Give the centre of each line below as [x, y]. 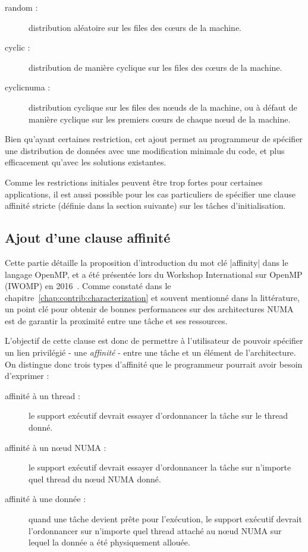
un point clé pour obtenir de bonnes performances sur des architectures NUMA [149, 309]
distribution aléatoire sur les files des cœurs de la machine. [135, 27]
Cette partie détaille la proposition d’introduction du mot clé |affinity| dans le [147, 262]
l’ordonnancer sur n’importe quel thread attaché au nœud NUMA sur [155, 530]
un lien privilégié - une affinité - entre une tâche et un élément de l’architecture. [150, 352]
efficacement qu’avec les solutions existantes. [86, 162]
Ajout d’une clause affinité [88, 238]
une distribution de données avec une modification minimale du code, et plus [145, 150]
